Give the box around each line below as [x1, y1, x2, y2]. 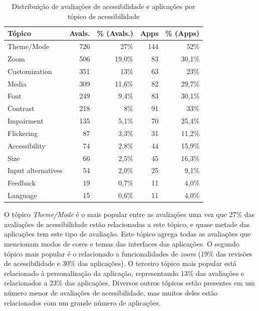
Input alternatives [8, 165, 63, 175]
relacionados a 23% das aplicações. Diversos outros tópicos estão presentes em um [4, 277, 255, 288]
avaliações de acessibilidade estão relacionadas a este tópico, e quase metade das [4, 218, 250, 229]
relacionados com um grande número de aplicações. [4, 297, 161, 307]
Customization [8, 65, 52, 76]
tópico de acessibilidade [67, 10, 140, 21]
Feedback [8, 177, 36, 188]
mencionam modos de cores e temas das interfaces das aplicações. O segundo [4, 238, 239, 249]
